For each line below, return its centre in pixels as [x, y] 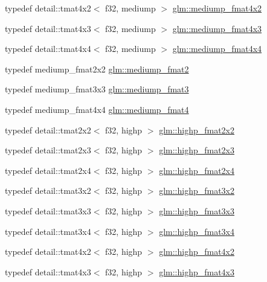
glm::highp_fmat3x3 [197, 210]
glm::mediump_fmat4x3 [217, 28]
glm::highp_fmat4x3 [197, 271]
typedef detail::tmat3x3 [48, 210]
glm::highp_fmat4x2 [197, 252]
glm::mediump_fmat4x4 [217, 49]
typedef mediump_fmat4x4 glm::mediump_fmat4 [97, 109]
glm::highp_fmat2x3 [197, 150]
